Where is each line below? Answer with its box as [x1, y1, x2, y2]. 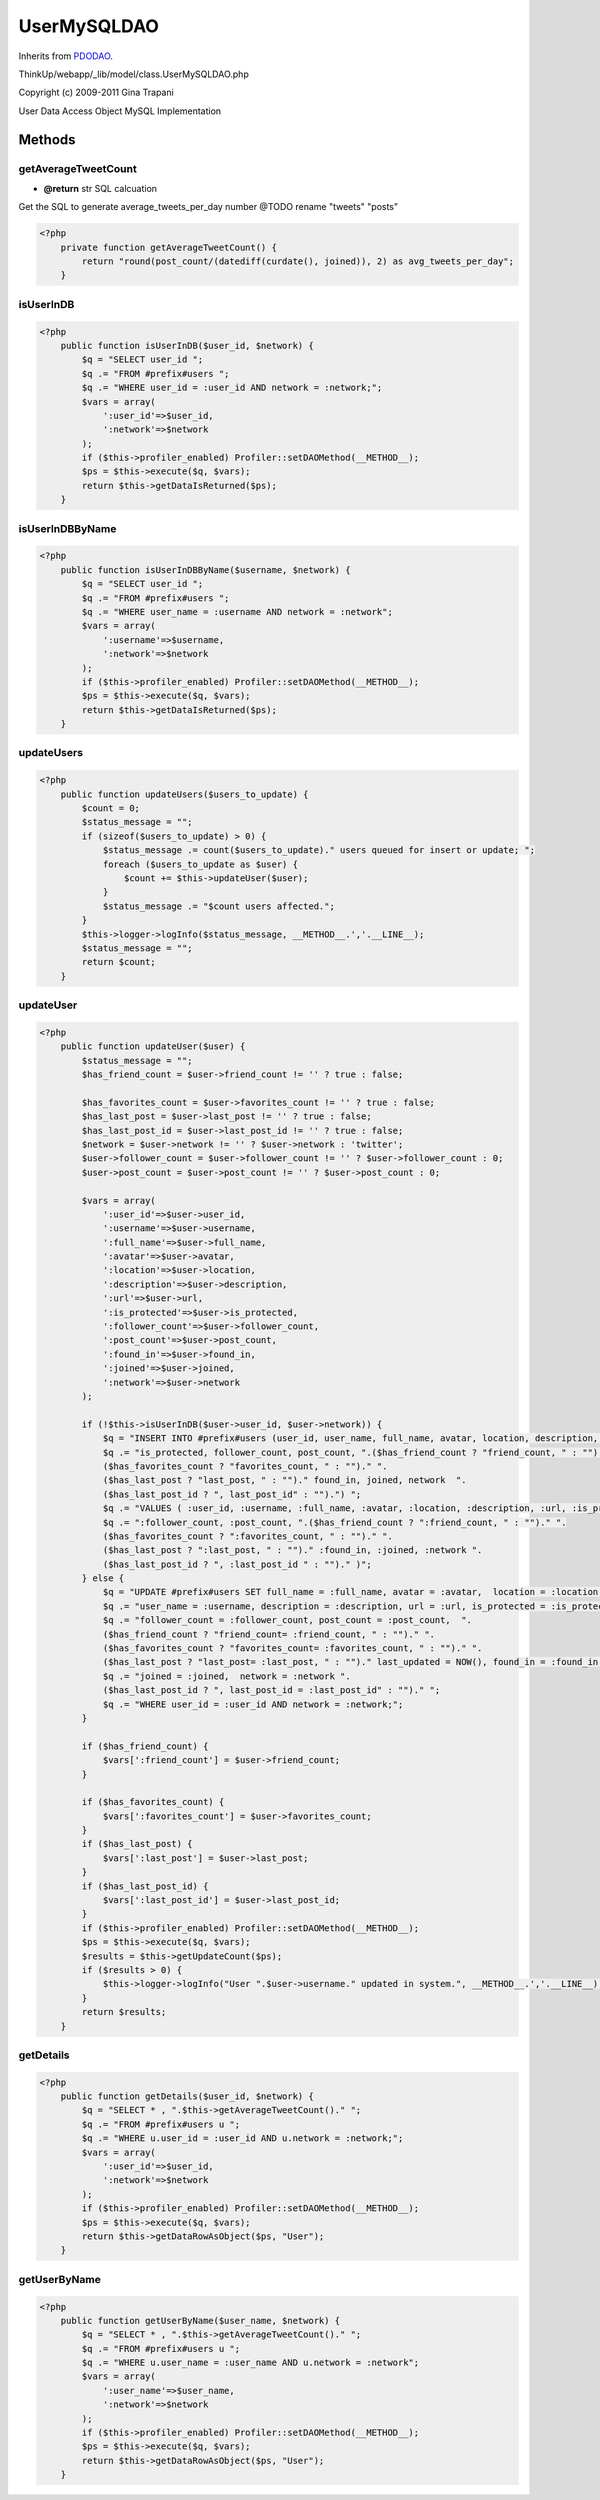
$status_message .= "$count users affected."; [102, 900, 335, 912]
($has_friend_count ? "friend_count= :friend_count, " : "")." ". [102, 1628, 435, 1640]
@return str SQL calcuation [43, 182, 158, 194]
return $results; [81, 2006, 167, 2018]
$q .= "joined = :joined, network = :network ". [102, 1670, 351, 1682]
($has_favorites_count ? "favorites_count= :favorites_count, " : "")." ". [102, 1643, 483, 1654]
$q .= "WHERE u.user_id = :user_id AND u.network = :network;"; [81, 2133, 404, 2144]
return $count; [81, 956, 157, 968]
